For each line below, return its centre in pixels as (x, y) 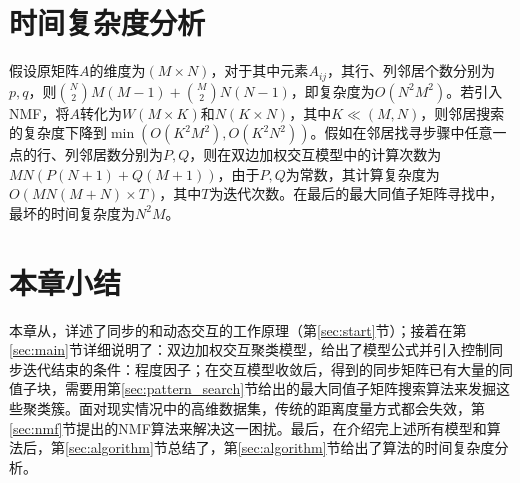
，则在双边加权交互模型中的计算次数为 (315, 154)
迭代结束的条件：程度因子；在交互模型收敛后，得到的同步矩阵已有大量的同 (267, 368)
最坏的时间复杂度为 (72, 212)
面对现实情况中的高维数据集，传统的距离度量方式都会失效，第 (281, 408)
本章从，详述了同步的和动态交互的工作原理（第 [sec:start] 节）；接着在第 (238, 329)
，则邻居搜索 (462, 112)
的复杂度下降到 (58, 132)
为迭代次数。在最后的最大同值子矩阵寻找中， (356, 193)
